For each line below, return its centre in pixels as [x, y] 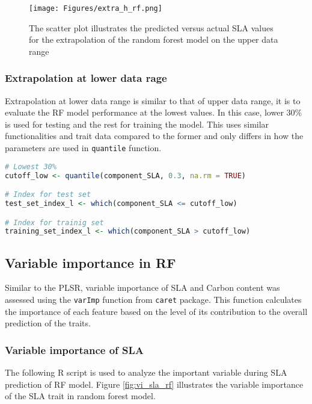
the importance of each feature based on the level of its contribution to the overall [156, 311]
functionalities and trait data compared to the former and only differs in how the [154, 136]
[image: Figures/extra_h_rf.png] [96, 8]
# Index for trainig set [54, 222]
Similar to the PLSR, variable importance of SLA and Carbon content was [142, 287]
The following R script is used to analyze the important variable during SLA [146, 372]
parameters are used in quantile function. [83, 148]
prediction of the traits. [48, 323]
